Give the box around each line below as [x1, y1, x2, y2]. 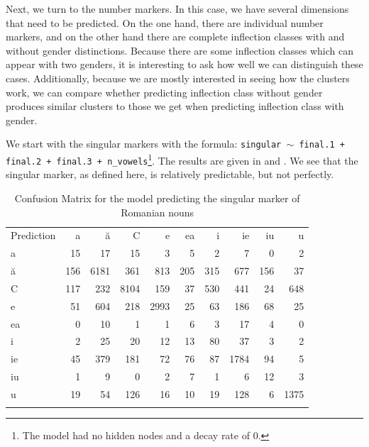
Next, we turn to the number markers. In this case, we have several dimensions [6, 1, 349, 16]
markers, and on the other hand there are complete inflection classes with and [6, 29, 345, 44]
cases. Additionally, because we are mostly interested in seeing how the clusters [6, 70, 350, 85]
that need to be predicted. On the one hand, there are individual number [6, 15, 324, 30]
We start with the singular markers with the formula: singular [6, 136, 282, 151]
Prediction [11, 228, 56, 243]
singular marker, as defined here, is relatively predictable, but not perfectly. [6, 167, 334, 182]
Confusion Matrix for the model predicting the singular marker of [14, 190, 300, 205]
